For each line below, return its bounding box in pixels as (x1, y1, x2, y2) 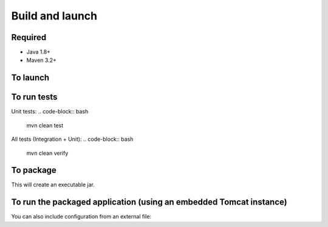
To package (11, 165, 57, 175)
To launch (11, 73, 50, 83)
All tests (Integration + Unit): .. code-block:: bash (11, 135, 134, 143)
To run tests (11, 92, 58, 103)
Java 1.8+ (26, 49, 51, 56)
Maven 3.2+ (26, 56, 57, 64)
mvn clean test (26, 121, 64, 129)
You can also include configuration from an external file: (11, 213, 152, 220)
